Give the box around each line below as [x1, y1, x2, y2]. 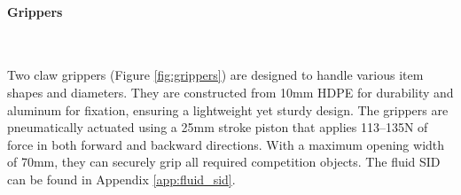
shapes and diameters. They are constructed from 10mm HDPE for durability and [7, 82, 454, 101]
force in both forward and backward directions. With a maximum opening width [7, 135, 445, 153]
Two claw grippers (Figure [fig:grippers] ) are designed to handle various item [7, 66, 424, 84]
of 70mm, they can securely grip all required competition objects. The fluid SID [7, 152, 441, 171]
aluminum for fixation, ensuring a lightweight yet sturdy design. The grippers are [7, 100, 449, 119]
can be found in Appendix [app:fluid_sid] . [7, 169, 236, 188]
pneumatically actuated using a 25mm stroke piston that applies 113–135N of [7, 118, 428, 136]
